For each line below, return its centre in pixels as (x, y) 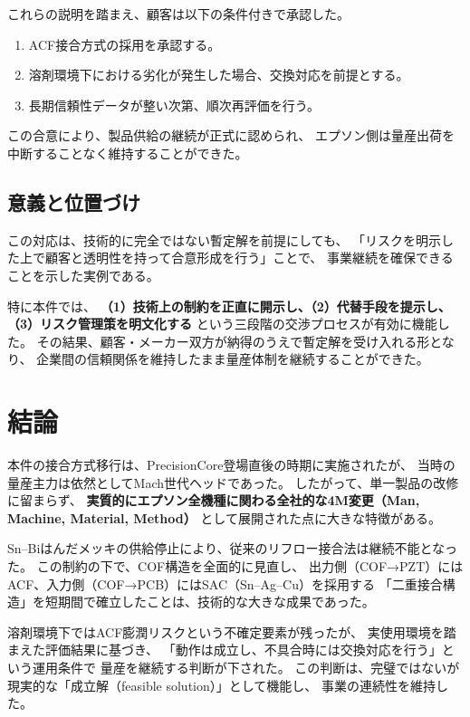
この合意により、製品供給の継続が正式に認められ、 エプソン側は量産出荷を (231, 135)
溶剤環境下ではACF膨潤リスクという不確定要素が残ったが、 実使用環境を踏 (232, 631)
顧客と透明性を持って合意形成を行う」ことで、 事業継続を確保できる (249, 258)
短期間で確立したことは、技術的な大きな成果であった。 (210, 602)
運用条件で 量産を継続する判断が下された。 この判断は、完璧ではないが (246, 667)
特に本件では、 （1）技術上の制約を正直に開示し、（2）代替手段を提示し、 (229, 306)
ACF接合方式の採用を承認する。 (125, 44)
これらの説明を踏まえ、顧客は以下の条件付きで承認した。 (178, 14)
